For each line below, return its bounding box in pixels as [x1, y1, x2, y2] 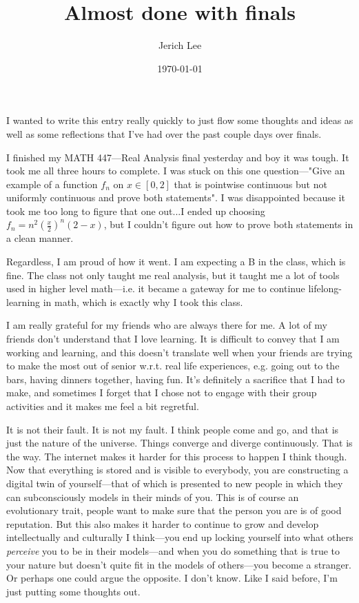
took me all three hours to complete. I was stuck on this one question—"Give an [6, 163, 345, 178]
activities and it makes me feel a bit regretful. [6, 399, 199, 413]
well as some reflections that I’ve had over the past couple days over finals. [6, 126, 322, 141]
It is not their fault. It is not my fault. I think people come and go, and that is [6, 422, 339, 436]
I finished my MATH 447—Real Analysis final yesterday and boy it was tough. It [6, 150, 349, 164]
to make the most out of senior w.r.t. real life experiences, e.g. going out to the [6, 358, 340, 373]
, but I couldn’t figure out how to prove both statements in [103, 217, 353, 232]
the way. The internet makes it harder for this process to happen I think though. [6, 449, 347, 463]
